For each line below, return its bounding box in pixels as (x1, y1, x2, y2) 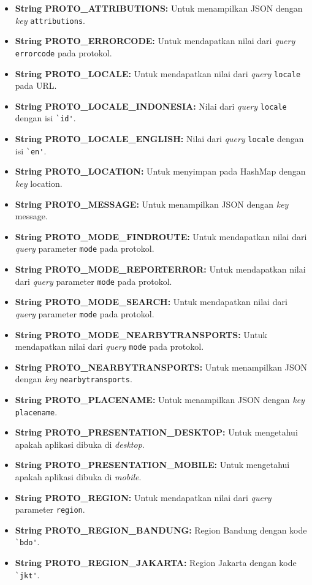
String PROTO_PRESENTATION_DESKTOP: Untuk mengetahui (15, 426, 298, 439)
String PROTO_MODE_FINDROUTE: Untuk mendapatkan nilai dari (15, 230, 307, 243)
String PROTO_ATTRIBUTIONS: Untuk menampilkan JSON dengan (15, 2, 303, 14)
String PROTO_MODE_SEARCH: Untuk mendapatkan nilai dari (15, 295, 287, 308)
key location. (15, 176, 63, 189)
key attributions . (15, 13, 85, 26)
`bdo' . (15, 535, 40, 548)
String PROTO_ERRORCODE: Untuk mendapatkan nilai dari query (15, 34, 295, 47)
